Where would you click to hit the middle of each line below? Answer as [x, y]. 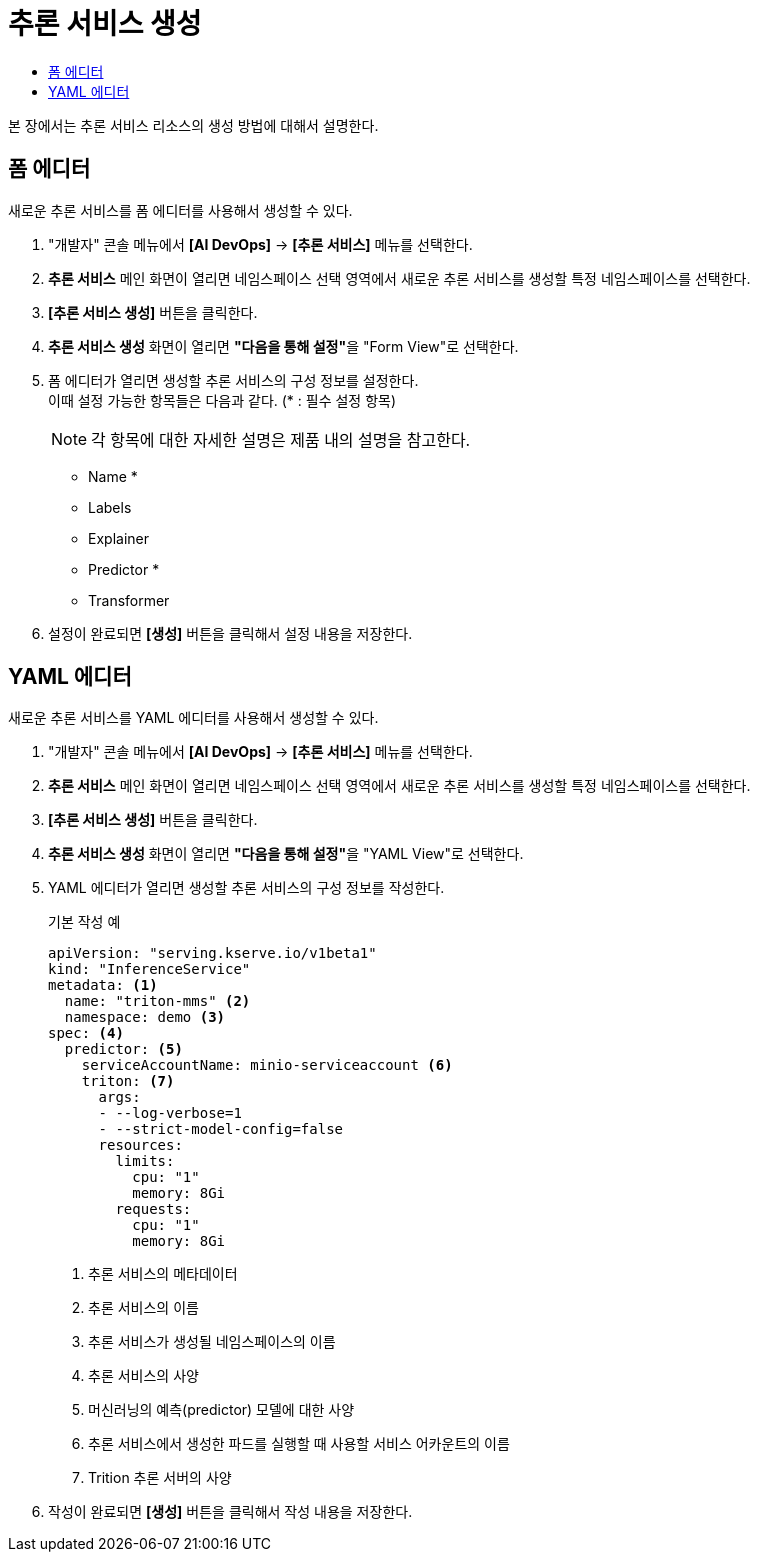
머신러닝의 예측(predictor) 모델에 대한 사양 [221, 1410]
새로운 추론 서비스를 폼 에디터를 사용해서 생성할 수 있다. [180, 210]
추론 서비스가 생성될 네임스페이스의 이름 [212, 1342]
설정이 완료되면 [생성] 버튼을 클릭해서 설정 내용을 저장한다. [230, 633]
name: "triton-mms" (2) [157, 1001]
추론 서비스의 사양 [143, 1376]
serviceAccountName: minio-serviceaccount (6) [267, 1065]
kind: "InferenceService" [149, 969]
